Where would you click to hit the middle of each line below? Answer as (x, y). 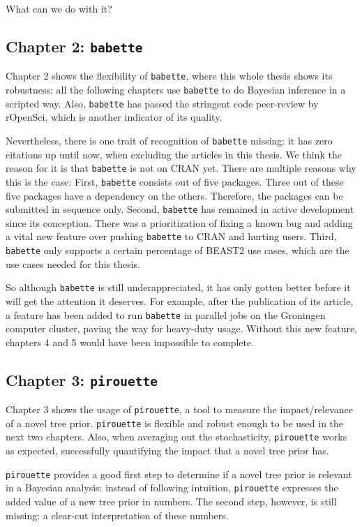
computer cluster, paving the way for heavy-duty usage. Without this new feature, (182, 328)
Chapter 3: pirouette (82, 379)
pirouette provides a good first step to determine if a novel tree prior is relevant (179, 474)
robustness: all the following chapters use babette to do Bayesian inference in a (176, 90)
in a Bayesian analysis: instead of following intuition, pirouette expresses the (172, 488)
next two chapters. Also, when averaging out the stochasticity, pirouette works (176, 437)
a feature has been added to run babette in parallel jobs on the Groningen (166, 314)
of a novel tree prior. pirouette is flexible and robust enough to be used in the (175, 423)
